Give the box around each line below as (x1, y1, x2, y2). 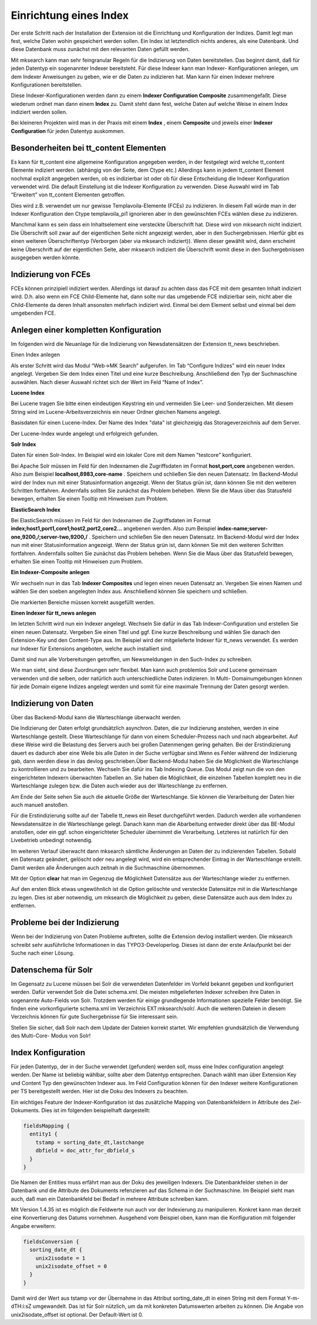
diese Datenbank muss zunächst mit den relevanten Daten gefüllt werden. (11, 46, 190, 53)
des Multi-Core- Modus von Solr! (11, 1032, 91, 1039)
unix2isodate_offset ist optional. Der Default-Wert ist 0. (11, 1311, 144, 1318)
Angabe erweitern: (11, 1222, 56, 1229)
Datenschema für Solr (11, 964, 93, 974)
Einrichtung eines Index (11, 9, 129, 22)
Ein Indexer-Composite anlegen (11, 569, 90, 576)
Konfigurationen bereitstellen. (11, 81, 83, 88)
